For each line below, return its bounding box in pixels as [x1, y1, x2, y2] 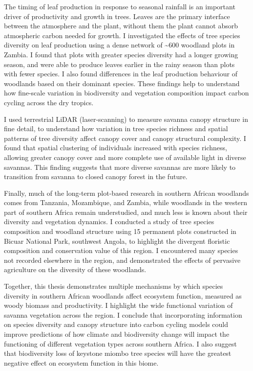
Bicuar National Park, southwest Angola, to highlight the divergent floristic [4, 235, 230, 246]
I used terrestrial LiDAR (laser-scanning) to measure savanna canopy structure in [4, 114, 248, 124]
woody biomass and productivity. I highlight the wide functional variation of [4, 300, 233, 310]
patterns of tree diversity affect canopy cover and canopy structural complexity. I [4, 133, 246, 143]
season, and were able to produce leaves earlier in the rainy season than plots [4, 59, 235, 69]
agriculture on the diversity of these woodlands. [4, 264, 147, 275]
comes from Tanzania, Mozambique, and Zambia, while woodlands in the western [4, 197, 248, 208]
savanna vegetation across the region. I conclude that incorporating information [4, 309, 242, 320]
